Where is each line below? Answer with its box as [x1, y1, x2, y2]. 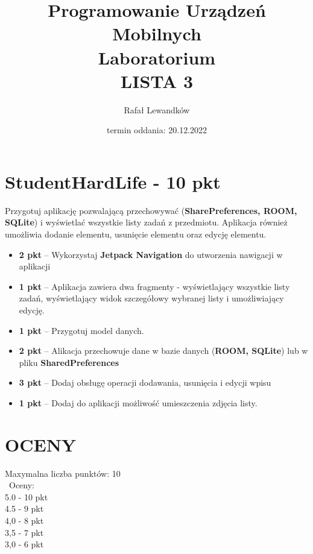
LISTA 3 [120, 68, 194, 93]
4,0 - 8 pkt [5, 514, 44, 527]
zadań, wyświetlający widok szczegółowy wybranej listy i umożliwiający [19, 292, 284, 304]
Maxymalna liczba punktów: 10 [5, 467, 121, 479]
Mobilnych [112, 21, 201, 46]
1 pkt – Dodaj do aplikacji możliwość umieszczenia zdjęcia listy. [19, 396, 258, 409]
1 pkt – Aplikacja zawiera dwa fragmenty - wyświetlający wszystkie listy [19, 280, 290, 292]
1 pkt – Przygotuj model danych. [19, 324, 144, 336]
